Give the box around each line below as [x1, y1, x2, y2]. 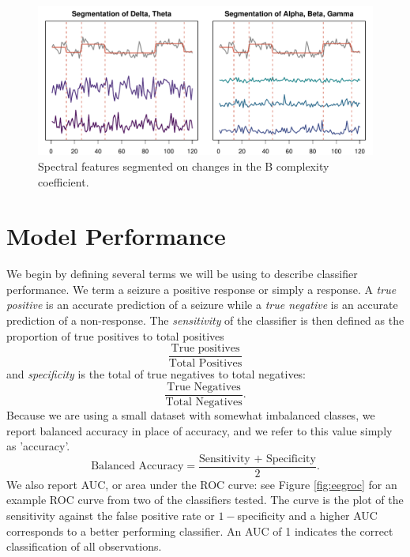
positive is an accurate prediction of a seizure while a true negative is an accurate [6, 296, 398, 313]
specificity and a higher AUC [237, 507, 378, 524]
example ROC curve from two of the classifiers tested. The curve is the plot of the [6, 491, 404, 508]
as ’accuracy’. [6, 438, 70, 454]
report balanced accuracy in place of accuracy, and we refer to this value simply [6, 422, 393, 438]
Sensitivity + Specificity [199, 453, 316, 465]
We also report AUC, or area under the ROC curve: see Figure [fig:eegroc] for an [6, 476, 397, 492]
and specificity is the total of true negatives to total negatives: [6, 366, 307, 382]
